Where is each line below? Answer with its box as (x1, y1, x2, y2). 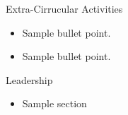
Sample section (22, 96, 87, 111)
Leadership (6, 72, 53, 87)
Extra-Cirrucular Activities (6, 1, 123, 16)
